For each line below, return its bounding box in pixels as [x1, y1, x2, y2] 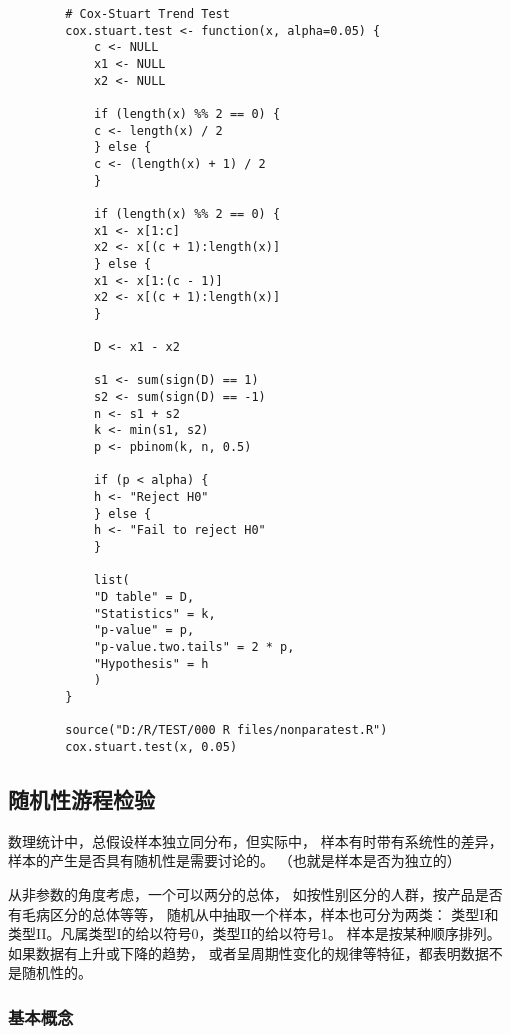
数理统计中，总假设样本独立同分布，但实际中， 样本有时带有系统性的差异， [8, 830, 503, 851]
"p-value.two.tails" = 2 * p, [93, 639, 295, 654]
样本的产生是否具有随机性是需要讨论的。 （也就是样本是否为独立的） [8, 850, 461, 871]
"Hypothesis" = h [93, 656, 209, 671]
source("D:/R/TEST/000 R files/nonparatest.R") [65, 723, 388, 738]
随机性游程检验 [8, 783, 155, 814]
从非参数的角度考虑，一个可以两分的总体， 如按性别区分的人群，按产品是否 [8, 883, 503, 904]
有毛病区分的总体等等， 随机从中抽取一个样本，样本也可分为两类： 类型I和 [8, 903, 499, 924]
